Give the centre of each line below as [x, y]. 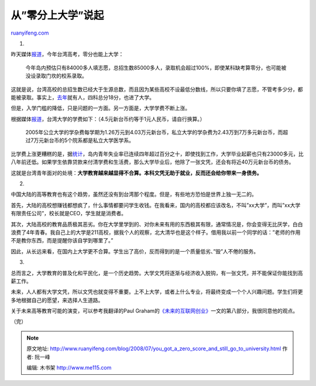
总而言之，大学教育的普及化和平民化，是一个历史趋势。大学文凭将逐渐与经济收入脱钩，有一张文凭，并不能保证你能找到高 [157, 273]
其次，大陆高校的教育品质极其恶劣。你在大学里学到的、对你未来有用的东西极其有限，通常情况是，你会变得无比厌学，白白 [157, 224]
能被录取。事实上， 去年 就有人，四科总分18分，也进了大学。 [83, 97]
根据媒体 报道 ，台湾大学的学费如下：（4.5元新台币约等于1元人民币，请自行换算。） [108, 119]
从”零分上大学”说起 [57, 15]
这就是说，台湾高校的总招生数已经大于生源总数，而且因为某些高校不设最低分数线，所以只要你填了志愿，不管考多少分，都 [157, 89]
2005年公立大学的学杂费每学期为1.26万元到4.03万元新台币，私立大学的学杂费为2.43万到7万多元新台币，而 [154, 133]
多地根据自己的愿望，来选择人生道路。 [57, 300]
